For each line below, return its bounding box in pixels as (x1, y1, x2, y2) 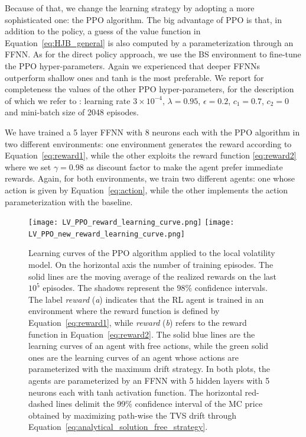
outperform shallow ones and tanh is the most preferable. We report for (5, 71, 264, 83)
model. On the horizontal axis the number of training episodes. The (28, 258, 274, 270)
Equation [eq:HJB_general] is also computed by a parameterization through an (5, 36, 294, 48)
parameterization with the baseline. (5, 195, 133, 208)
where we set (5, 160, 51, 173)
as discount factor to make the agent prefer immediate (86, 160, 283, 173)
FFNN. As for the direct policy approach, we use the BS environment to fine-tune (5, 48, 301, 60)
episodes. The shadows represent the (43, 281, 174, 294)
